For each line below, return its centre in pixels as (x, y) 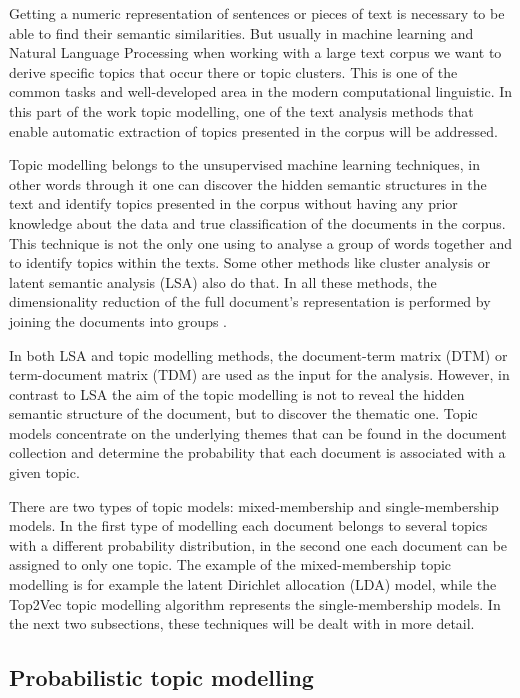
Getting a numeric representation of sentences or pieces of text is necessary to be (257, 13)
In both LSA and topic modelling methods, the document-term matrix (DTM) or (258, 354)
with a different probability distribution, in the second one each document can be (258, 544)
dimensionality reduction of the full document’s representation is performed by (250, 301)
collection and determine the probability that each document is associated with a (257, 452)
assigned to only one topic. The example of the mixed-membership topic (230, 564)
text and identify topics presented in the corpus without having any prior (233, 203)
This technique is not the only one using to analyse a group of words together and (260, 242)
